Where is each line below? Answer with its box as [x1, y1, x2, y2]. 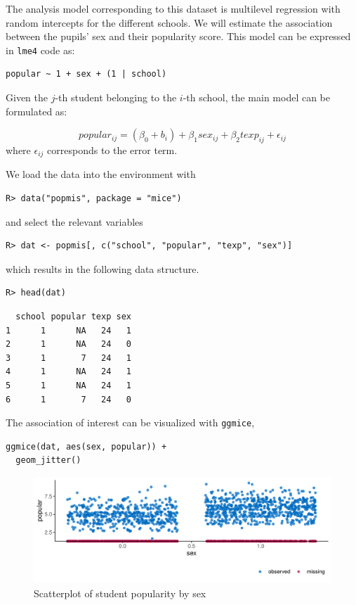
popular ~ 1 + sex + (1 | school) [6, 69, 167, 79]
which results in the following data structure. [6, 261, 199, 276]
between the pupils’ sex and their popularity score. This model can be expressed [6, 29, 351, 44]
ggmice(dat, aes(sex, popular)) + [6, 441, 167, 452]
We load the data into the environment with [6, 167, 196, 181]
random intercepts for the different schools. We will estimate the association [6, 15, 333, 30]
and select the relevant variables [6, 214, 143, 229]
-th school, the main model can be [183, 90, 330, 105]
